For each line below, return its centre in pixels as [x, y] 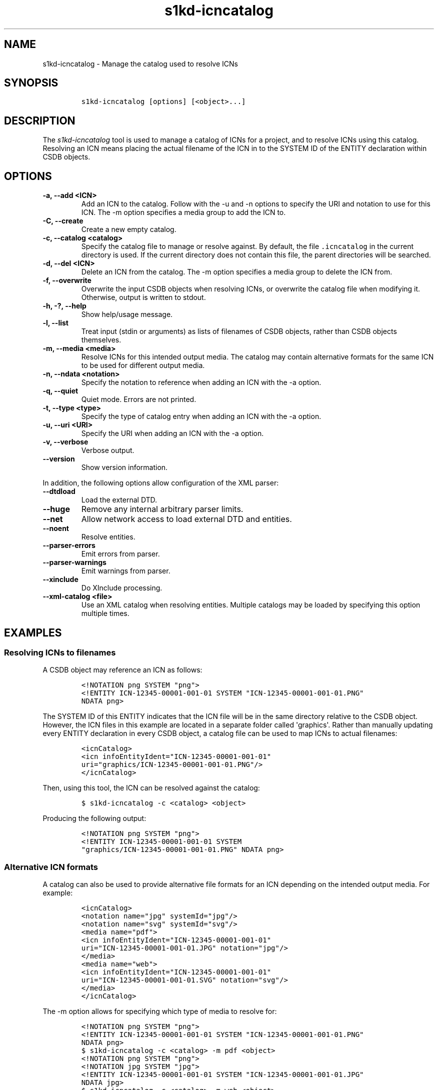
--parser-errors [69, 545]
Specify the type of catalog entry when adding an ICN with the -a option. [201, 416]
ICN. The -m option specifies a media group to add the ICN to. [183, 212]
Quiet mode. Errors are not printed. [139, 399]
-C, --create [63, 221]
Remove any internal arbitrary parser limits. [162, 509]
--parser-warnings [74, 562]
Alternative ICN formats [51, 867]
